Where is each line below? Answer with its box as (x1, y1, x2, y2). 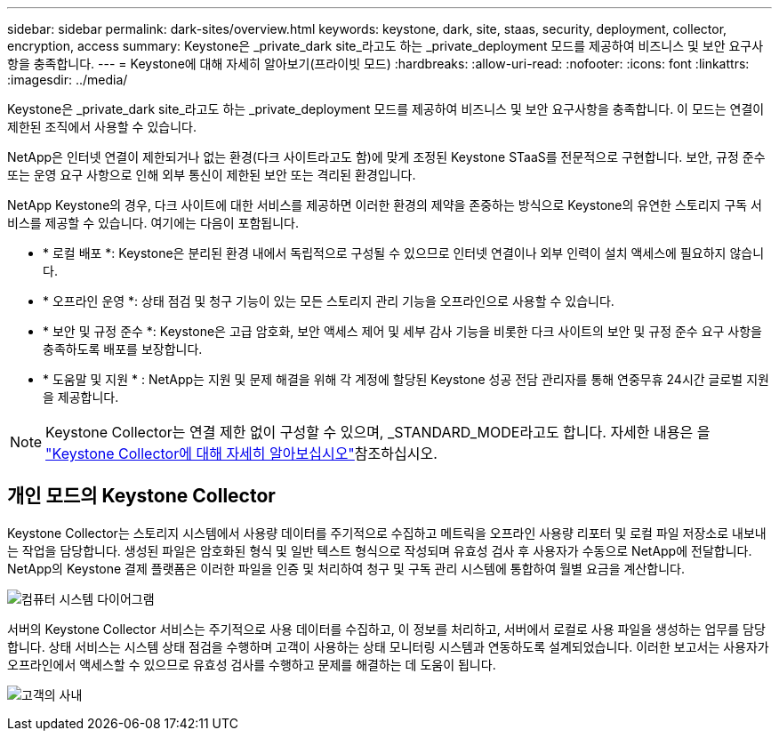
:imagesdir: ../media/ (7, 72, 128, 87)
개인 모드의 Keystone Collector (7, 485, 276, 508)
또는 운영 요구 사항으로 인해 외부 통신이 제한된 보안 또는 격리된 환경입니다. (7, 167, 416, 182)
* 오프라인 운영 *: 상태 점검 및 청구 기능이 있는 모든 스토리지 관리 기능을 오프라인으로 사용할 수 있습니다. (43, 293, 614, 309)
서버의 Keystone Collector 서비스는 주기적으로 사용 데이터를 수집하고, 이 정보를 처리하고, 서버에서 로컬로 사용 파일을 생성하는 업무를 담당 (7, 621, 766, 637)
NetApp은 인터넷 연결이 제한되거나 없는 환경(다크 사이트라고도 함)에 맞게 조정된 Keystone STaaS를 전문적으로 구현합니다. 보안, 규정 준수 (7, 149, 766, 164)
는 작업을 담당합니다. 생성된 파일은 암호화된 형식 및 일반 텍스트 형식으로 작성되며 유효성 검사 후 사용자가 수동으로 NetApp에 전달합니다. (7, 542, 752, 558)
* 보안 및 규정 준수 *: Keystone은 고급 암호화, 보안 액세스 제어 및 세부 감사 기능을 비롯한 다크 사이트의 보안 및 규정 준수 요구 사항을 (43, 324, 762, 339)
